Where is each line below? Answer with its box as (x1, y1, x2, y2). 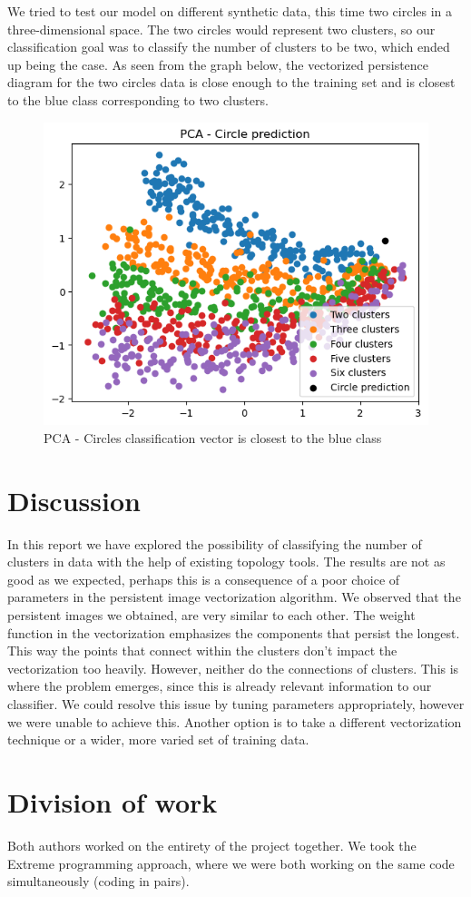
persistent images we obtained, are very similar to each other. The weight (7, 606, 416, 625)
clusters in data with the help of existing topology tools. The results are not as (7, 552, 446, 571)
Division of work (7, 783, 218, 820)
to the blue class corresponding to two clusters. (7, 90, 269, 109)
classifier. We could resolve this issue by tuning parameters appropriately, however (7, 695, 465, 714)
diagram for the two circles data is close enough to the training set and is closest (7, 73, 456, 92)
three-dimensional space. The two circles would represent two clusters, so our (7, 19, 436, 38)
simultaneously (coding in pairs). (7, 872, 190, 891)
